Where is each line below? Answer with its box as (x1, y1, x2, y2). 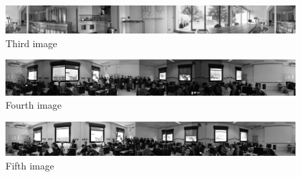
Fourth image (5, 98, 62, 112)
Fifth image (5, 158, 54, 172)
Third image (5, 36, 57, 50)
